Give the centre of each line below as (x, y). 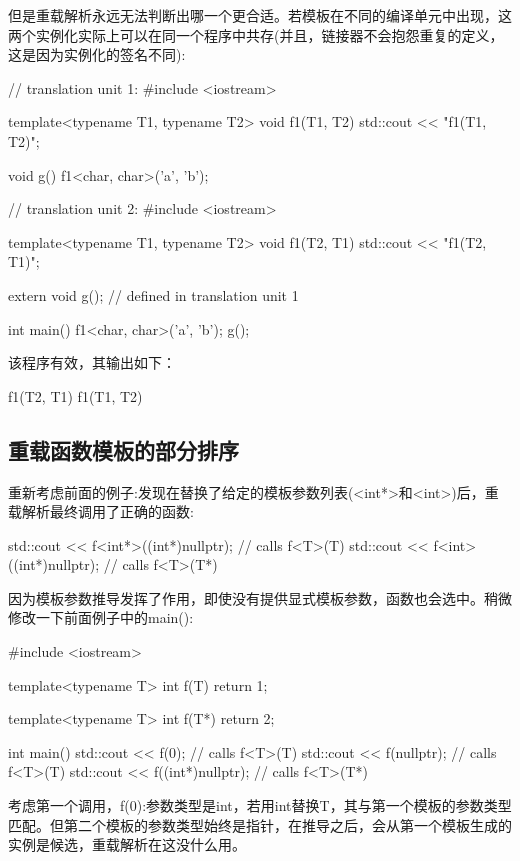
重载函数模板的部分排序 (123, 449)
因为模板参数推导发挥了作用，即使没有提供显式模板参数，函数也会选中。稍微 (260, 597)
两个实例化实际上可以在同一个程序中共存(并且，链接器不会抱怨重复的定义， (256, 34)
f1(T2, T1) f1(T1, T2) (75, 395)
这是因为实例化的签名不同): (97, 54)
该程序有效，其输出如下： (92, 362)
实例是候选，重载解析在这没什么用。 (127, 844)
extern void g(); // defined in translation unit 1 (153, 294)
